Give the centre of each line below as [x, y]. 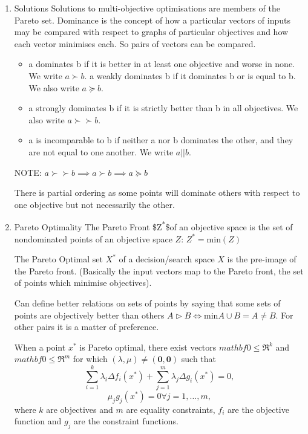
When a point [40, 347]
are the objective [258, 409]
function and [38, 421]
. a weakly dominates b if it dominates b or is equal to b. [190, 75]
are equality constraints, [171, 409]
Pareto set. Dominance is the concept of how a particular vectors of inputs [152, 20]
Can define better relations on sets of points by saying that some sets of [147, 303]
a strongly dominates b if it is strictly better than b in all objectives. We [163, 108]
